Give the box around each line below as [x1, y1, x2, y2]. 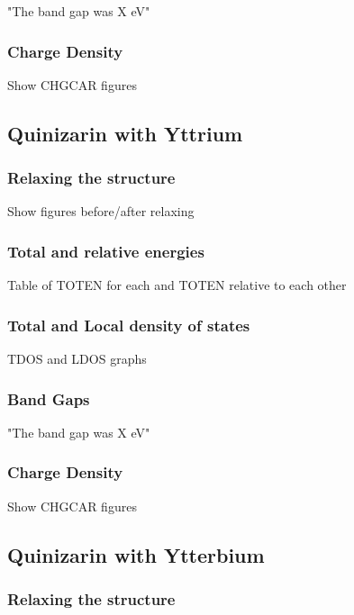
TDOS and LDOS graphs [7, 349, 147, 368]
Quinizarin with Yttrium [7, 119, 243, 147]
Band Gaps [7, 387, 90, 410]
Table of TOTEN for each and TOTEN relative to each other [7, 276, 347, 294]
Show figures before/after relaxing [7, 202, 195, 221]
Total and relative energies [7, 240, 204, 262]
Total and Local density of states [7, 313, 250, 336]
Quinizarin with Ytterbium [7, 540, 265, 568]
